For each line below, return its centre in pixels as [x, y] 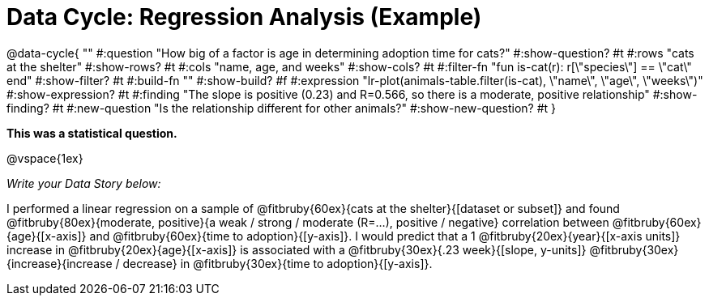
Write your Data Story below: [84, 183]
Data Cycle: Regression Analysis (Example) [244, 17]
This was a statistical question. [92, 133]
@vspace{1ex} [45, 158]
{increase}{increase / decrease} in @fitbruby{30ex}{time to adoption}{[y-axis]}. [220, 263]
